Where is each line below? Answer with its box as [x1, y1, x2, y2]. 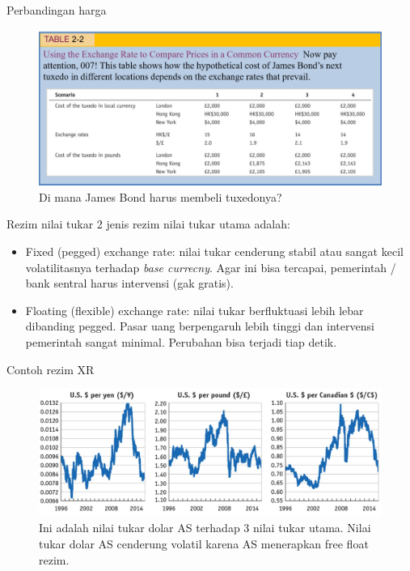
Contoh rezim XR [6, 360, 95, 377]
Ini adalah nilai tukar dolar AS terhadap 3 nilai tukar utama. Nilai [39, 519, 371, 536]
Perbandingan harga [6, 2, 107, 18]
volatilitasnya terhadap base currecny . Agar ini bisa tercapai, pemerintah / [25, 258, 396, 275]
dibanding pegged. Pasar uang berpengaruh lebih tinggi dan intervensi [25, 317, 374, 335]
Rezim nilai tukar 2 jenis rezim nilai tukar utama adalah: [6, 215, 290, 232]
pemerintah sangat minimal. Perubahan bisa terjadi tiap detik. [25, 333, 337, 350]
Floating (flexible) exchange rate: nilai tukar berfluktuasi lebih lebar [25, 301, 364, 318]
